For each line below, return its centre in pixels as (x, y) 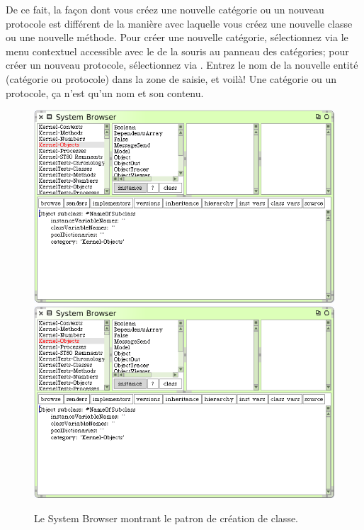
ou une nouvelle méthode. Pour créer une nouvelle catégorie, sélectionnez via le (177, 37)
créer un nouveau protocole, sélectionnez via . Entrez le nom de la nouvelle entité (182, 65)
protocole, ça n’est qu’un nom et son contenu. (105, 92)
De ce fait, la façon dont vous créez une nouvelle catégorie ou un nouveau (165, 9)
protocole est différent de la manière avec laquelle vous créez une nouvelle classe (179, 23)
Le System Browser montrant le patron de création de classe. (166, 518)
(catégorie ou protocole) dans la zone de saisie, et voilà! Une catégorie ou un (171, 78)
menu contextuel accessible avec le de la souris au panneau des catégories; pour (177, 51)
